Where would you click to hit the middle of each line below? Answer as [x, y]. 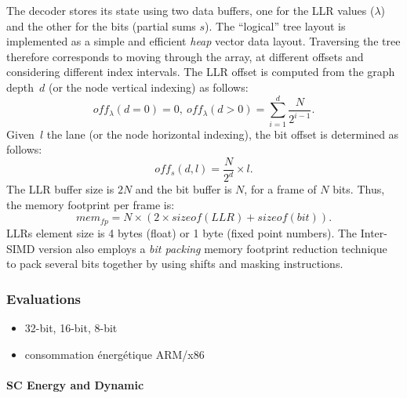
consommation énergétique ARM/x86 [114, 354]
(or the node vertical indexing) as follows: [148, 87]
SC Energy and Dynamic [75, 384]
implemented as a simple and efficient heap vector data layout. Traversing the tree [203, 41]
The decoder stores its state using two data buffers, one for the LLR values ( [191, 10]
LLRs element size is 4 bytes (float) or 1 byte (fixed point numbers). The [182, 232]
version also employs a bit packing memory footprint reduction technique [213, 248]
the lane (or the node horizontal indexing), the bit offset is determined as [223, 134]
